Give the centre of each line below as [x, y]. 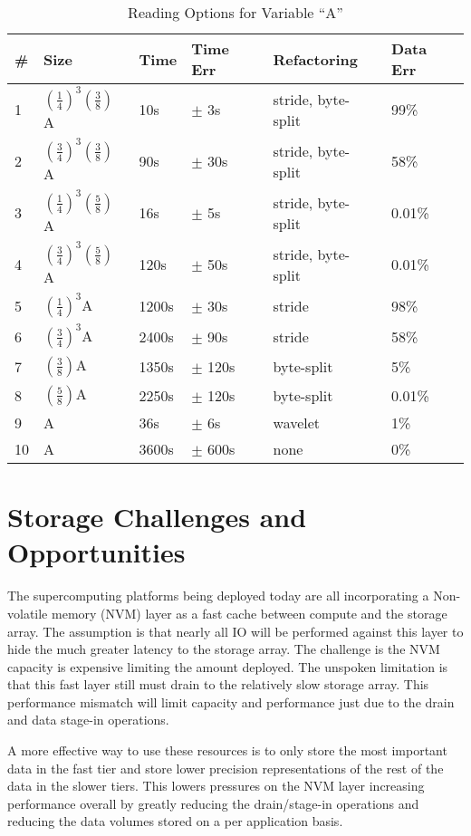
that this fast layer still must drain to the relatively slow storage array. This [218, 684]
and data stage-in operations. [88, 720]
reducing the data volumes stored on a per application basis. [175, 821]
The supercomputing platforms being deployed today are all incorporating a [218, 596]
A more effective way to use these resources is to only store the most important [227, 750]
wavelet [297, 423]
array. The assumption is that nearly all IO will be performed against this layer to [235, 631]
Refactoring [316, 59]
